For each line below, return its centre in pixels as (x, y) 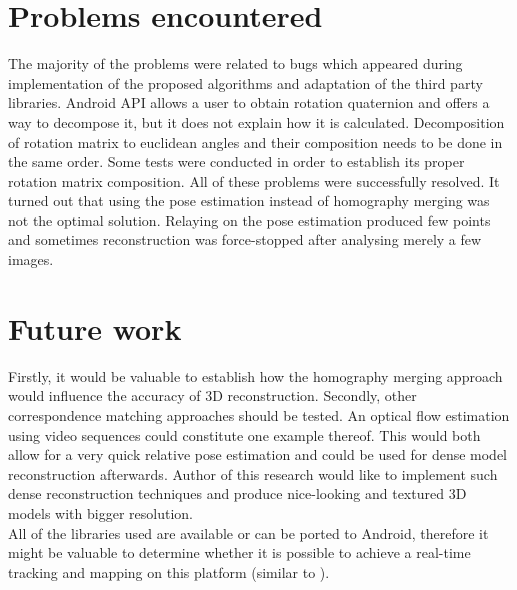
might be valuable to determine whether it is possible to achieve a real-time (239, 552)
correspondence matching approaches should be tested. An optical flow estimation (259, 414)
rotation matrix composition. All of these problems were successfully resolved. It (254, 180)
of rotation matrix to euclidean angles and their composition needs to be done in (255, 141)
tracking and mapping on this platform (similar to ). (169, 571)
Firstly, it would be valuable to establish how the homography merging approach (255, 375)
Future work (95, 327)
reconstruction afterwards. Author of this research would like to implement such (253, 473)
